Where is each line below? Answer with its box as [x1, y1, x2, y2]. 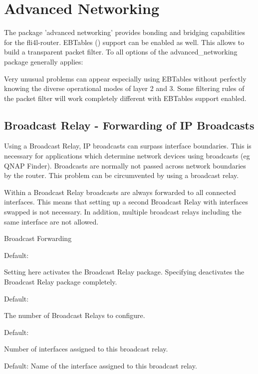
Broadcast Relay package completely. [4, 276, 117, 287]
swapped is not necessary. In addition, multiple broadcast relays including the [4, 206, 242, 217]
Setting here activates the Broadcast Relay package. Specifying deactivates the [4, 266, 245, 277]
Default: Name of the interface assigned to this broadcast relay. [4, 360, 197, 370]
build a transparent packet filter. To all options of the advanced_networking [4, 46, 238, 57]
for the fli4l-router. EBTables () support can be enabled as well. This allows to [4, 36, 245, 47]
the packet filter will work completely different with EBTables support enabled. [4, 92, 247, 103]
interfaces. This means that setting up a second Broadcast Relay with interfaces [4, 196, 249, 207]
